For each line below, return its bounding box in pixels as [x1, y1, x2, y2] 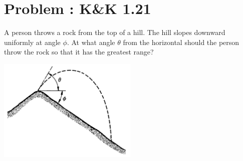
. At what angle [67, 36, 115, 47]
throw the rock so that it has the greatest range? [4, 46, 154, 57]
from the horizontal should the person [123, 36, 239, 47]
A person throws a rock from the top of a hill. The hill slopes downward [4, 27, 225, 37]
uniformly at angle [4, 36, 61, 47]
